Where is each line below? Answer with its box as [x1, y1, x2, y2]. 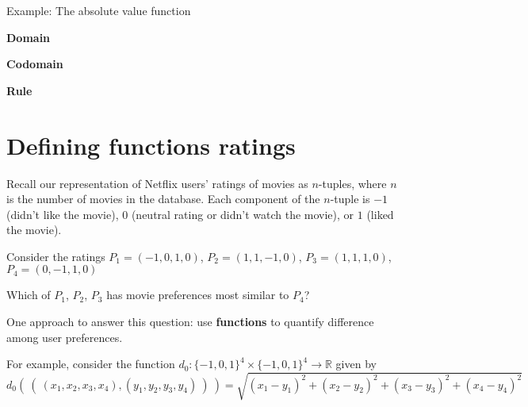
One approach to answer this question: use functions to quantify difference [6, 313, 374, 330]
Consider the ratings [6, 248, 105, 264]
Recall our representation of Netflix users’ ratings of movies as [6, 175, 308, 191]
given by [335, 355, 377, 372]
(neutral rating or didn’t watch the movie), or [131, 205, 354, 222]
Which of [6, 286, 51, 303]
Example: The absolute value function [6, 2, 191, 18]
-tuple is [330, 190, 370, 207]
